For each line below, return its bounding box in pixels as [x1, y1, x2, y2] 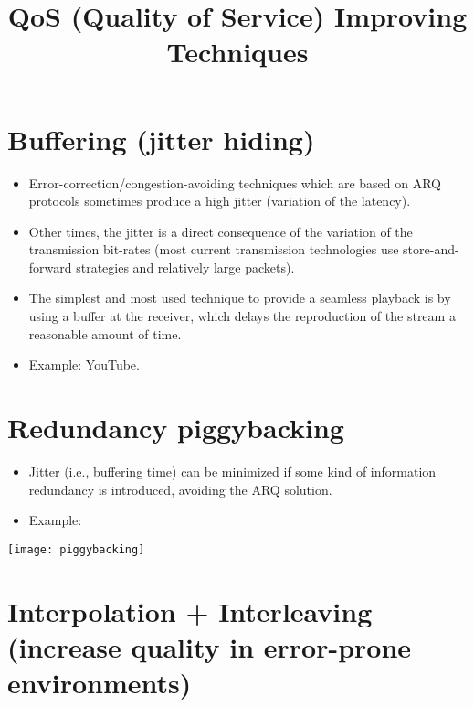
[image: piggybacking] [7, 542, 145, 556]
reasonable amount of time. [28, 324, 182, 343]
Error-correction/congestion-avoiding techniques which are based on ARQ [28, 173, 441, 192]
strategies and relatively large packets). [76, 257, 295, 276]
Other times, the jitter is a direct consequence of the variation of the [28, 221, 413, 241]
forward [28, 257, 72, 276]
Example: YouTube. [28, 355, 140, 374]
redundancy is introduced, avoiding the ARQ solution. [28, 479, 332, 498]
